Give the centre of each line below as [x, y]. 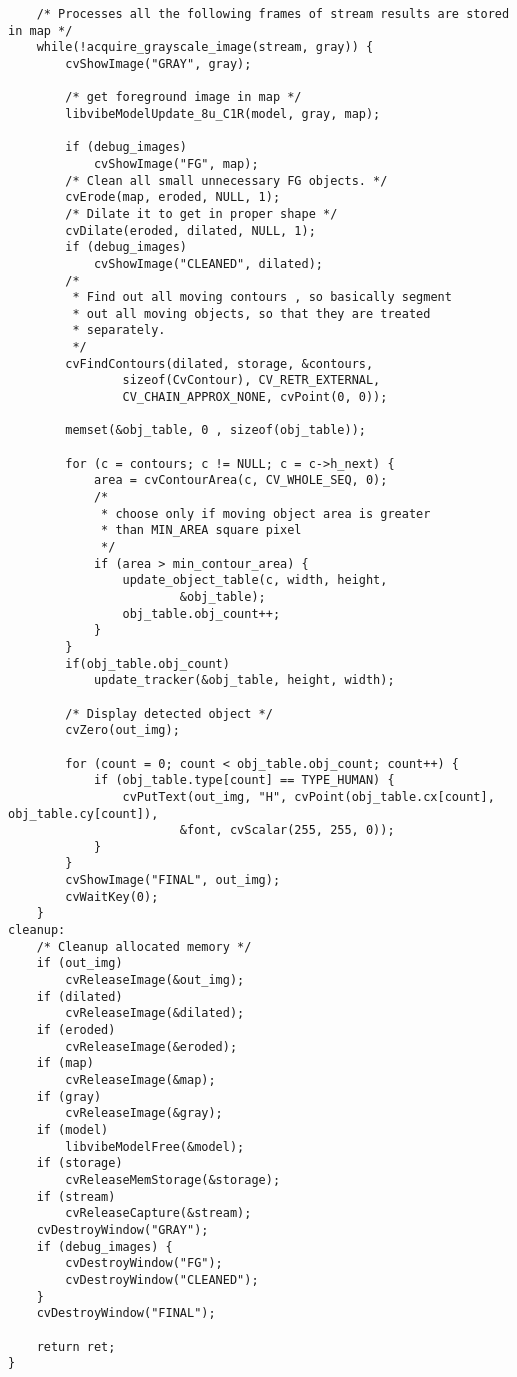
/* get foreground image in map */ [183, 97]
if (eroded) [76, 1030]
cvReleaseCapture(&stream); [158, 1213]
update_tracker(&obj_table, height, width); [244, 680]
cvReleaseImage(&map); [140, 1080]
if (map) [65, 1063]
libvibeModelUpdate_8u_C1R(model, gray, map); [223, 113]
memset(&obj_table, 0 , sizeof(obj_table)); [215, 430]
